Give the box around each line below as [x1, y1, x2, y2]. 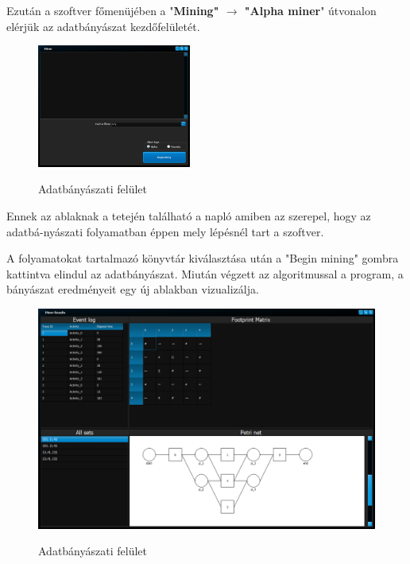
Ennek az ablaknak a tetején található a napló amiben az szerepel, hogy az [6, 208, 371, 224]
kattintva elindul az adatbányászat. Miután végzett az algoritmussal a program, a [6, 265, 404, 282]
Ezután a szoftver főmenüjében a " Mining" [6, 2, 219, 18]
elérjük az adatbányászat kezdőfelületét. [6, 18, 200, 34]
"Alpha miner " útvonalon [244, 2, 377, 18]
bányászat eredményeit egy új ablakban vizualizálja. [6, 281, 259, 298]
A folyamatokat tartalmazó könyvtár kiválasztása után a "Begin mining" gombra [6, 250, 399, 266]
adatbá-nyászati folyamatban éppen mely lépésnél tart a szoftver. [6, 223, 324, 239]
